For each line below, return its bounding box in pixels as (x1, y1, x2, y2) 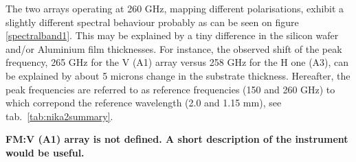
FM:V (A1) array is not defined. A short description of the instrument (5, 132, 348, 146)
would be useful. (5, 145, 85, 159)
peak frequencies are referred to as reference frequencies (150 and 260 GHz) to (5, 82, 335, 96)
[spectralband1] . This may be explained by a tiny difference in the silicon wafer (5, 28, 339, 43)
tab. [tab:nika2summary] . (5, 108, 113, 123)
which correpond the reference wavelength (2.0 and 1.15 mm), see (5, 95, 282, 110)
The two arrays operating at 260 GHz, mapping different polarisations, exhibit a (5, 1, 344, 15)
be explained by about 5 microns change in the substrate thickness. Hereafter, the (5, 68, 351, 82)
